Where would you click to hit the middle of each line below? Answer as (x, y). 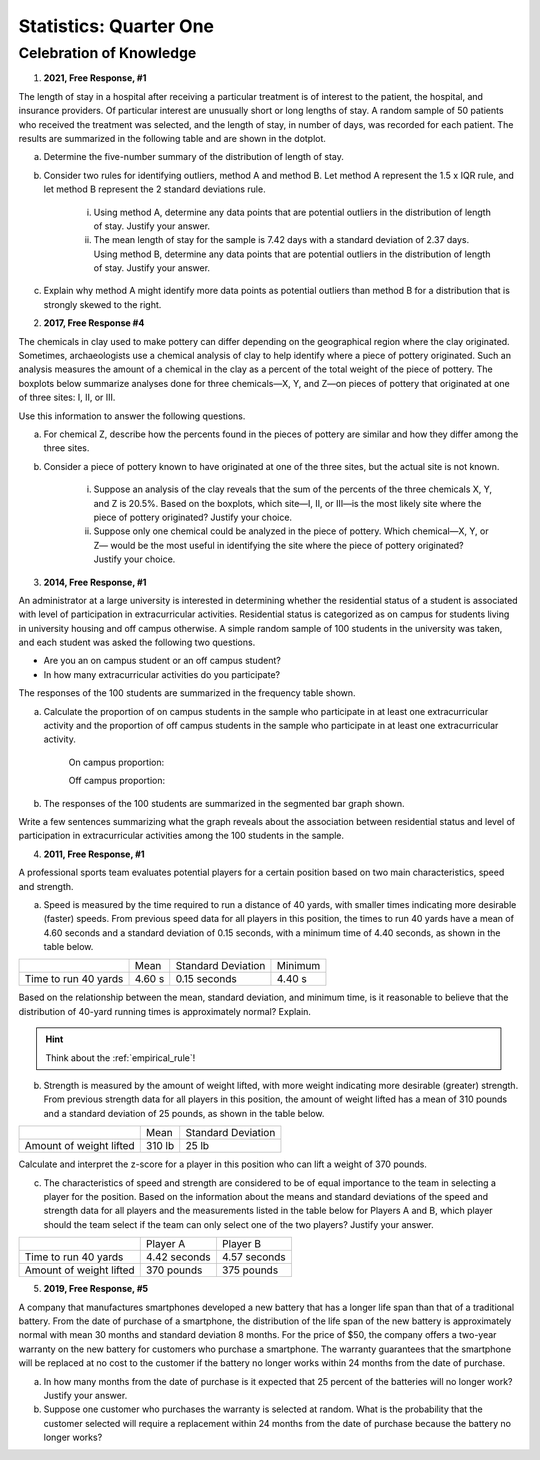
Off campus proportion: (117, 781)
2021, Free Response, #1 (95, 78)
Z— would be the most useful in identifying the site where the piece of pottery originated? (278, 545)
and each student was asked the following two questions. (137, 642)
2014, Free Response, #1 (95, 582)
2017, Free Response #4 (94, 323)
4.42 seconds (178, 1257)
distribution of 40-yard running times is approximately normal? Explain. (165, 1011)
